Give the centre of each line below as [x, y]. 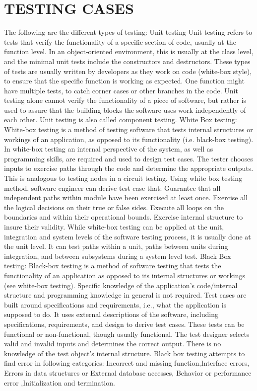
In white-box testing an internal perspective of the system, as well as [109, 149]
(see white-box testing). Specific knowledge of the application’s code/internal [121, 285]
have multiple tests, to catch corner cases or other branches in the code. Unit [121, 90]
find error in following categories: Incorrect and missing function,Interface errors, [127, 363]
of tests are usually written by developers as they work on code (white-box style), [128, 71]
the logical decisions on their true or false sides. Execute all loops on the [114, 207]
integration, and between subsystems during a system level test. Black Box [118, 256]
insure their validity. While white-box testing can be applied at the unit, [114, 227]
